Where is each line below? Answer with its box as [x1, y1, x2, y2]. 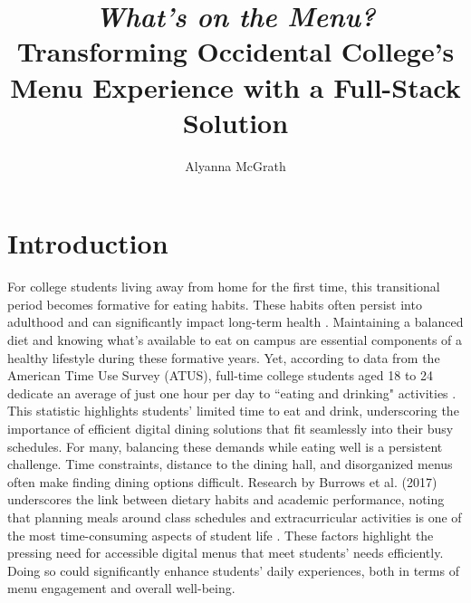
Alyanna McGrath [185, 156, 286, 175]
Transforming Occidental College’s [16, 33, 455, 70]
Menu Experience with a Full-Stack [10, 68, 461, 105]
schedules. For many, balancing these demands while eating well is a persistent [7, 436, 443, 455]
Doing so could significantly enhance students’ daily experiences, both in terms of [7, 560, 459, 579]
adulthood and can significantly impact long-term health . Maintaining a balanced [7, 312, 464, 331]
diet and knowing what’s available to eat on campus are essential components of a [7, 330, 463, 349]
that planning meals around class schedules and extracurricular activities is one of [7, 507, 462, 526]
